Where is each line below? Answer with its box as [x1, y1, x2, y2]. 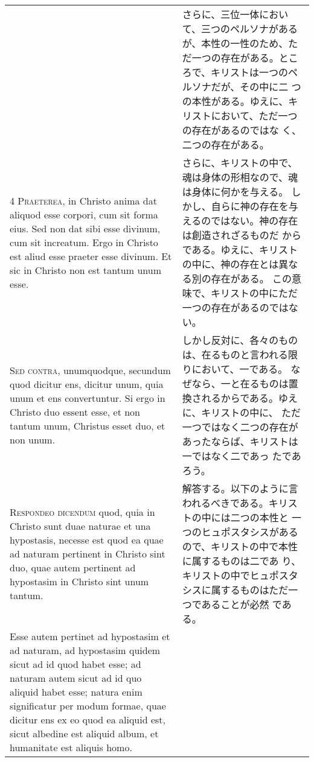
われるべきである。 [182, 496, 269, 510]
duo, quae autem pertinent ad [10, 560, 136, 574]
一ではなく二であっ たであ [182, 449, 301, 463]
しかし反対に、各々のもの [182, 333, 298, 347]
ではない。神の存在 [211, 214, 298, 227]
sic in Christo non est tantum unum [10, 262, 161, 277]
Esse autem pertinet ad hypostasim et [10, 629, 170, 643]
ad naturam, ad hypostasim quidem [10, 643, 161, 657]
